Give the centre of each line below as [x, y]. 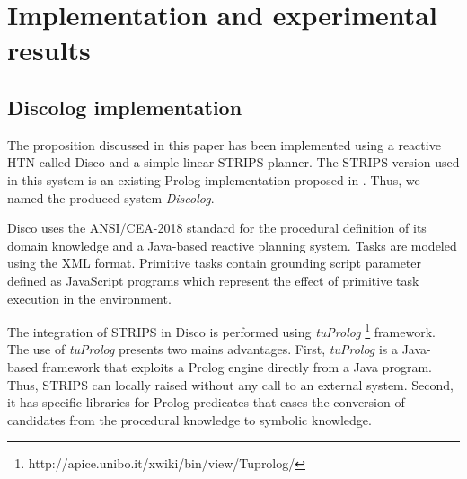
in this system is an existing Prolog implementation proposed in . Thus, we [214, 179]
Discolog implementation [125, 106]
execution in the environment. [89, 298]
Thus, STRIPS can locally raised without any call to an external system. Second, [230, 384]
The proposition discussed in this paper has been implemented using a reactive [224, 144]
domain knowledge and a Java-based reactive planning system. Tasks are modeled [232, 245]
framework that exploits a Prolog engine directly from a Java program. [237, 366]
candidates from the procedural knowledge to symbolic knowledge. [189, 419]
